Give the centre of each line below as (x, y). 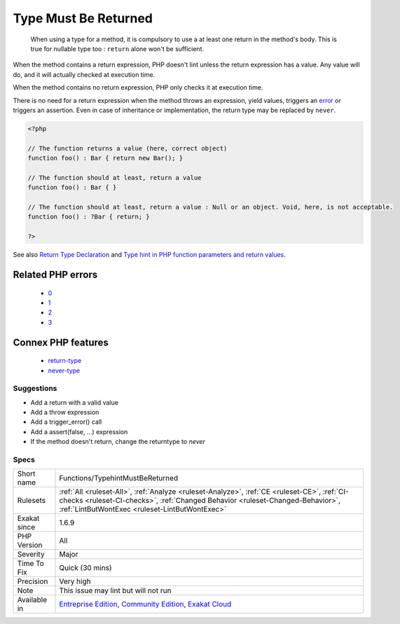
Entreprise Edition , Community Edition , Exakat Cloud (145, 604)
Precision (33, 581)
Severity (31, 555)
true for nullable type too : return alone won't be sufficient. (117, 48)
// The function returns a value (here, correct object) (127, 148)
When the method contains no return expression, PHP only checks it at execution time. (138, 88)
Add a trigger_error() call (66, 422)
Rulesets (31, 501)
